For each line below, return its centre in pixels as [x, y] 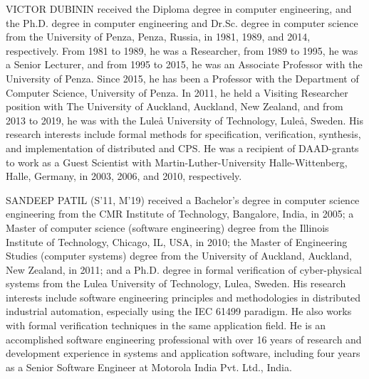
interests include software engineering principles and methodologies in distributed [183, 297]
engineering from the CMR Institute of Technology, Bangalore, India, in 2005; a [180, 214]
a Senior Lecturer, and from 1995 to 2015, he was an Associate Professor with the [184, 64]
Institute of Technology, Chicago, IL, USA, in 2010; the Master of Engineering [177, 241]
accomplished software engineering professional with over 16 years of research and [184, 339]
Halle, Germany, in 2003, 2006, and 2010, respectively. [124, 176]
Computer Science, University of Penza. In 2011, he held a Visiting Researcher [177, 92]
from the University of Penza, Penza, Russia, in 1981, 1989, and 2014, [158, 37]
